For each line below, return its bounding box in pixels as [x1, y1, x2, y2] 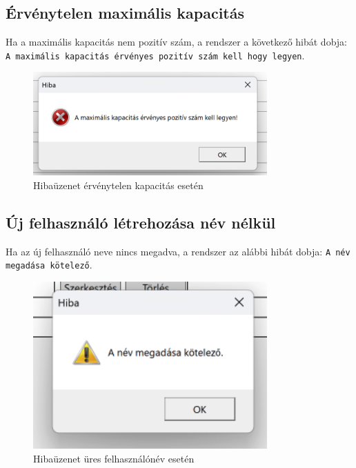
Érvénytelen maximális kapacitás [6, 2, 245, 23]
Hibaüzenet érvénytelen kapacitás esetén [33, 177, 204, 192]
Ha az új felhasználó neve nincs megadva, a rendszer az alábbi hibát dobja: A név [6, 244, 350, 258]
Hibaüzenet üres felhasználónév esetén [33, 451, 195, 465]
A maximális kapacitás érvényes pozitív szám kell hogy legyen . [6, 48, 305, 62]
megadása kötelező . [6, 257, 92, 272]
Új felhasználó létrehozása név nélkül [6, 211, 276, 233]
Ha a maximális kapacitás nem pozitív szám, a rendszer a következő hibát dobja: [6, 35, 348, 49]
